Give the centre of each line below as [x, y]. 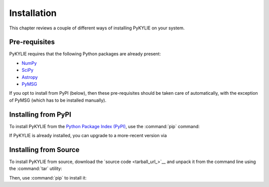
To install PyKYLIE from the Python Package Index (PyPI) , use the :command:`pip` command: [105, 126]
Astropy [30, 77]
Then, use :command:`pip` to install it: [48, 178]
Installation [33, 13]
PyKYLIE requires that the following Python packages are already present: [85, 54]
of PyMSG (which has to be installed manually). [58, 100]
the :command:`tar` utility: [36, 169]
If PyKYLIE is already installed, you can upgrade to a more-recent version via [88, 136]
